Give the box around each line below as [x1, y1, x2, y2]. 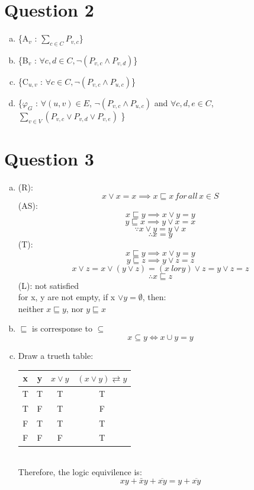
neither [18, 302, 44, 314]
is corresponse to [32, 322, 92, 335]
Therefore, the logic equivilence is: [18, 466, 142, 478]
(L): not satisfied [18, 279, 79, 291]
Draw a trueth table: [18, 349, 94, 361]
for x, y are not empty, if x [18, 291, 115, 303]
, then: [142, 291, 166, 303]
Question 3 [4, 146, 94, 170]
